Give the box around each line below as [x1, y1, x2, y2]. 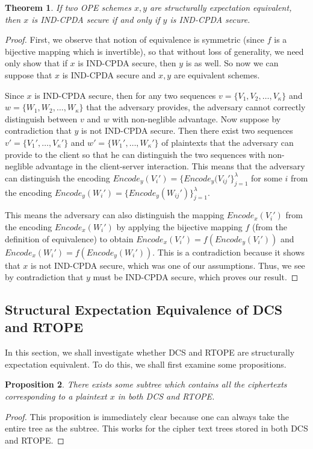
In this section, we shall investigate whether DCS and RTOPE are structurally [5, 346, 295, 359]
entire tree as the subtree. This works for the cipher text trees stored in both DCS [5, 422, 308, 435]
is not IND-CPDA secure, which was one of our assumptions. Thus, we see [31, 259, 305, 271]
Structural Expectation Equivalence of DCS [5, 300, 283, 319]
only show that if [5, 57, 67, 69]
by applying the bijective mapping [116, 220, 243, 233]
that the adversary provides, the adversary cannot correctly [86, 101, 306, 113]
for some [251, 171, 282, 184]
